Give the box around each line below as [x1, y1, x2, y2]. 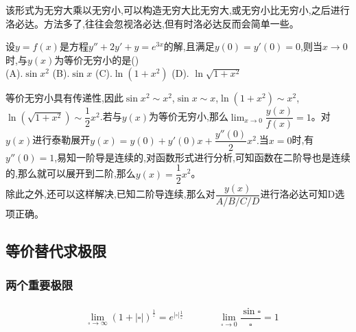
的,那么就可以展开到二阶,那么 [5, 166, 136, 180]
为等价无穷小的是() [54, 52, 139, 67]
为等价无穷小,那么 [149, 109, 228, 123]
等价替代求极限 [5, 240, 106, 261]
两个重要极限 [5, 276, 73, 293]
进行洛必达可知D [260, 187, 335, 201]
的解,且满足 [163, 39, 215, 54]
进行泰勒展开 [32, 132, 91, 147]
